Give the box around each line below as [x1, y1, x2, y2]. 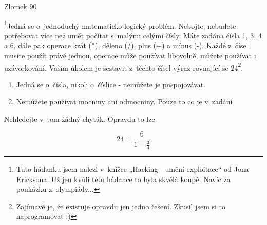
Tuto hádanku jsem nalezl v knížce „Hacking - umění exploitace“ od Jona [16, 163, 249, 174]
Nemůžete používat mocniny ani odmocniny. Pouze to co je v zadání [16, 96, 233, 107]
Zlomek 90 [4, 1, 37, 11]
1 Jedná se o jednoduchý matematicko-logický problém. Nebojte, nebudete [4, 18, 236, 31]
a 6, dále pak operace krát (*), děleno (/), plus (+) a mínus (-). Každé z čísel [4, 40, 249, 51]
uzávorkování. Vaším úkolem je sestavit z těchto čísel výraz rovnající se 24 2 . [4, 60, 243, 73]
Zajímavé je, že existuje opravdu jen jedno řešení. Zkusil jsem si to [16, 200, 226, 211]
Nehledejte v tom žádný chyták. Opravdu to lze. [4, 114, 157, 124]
